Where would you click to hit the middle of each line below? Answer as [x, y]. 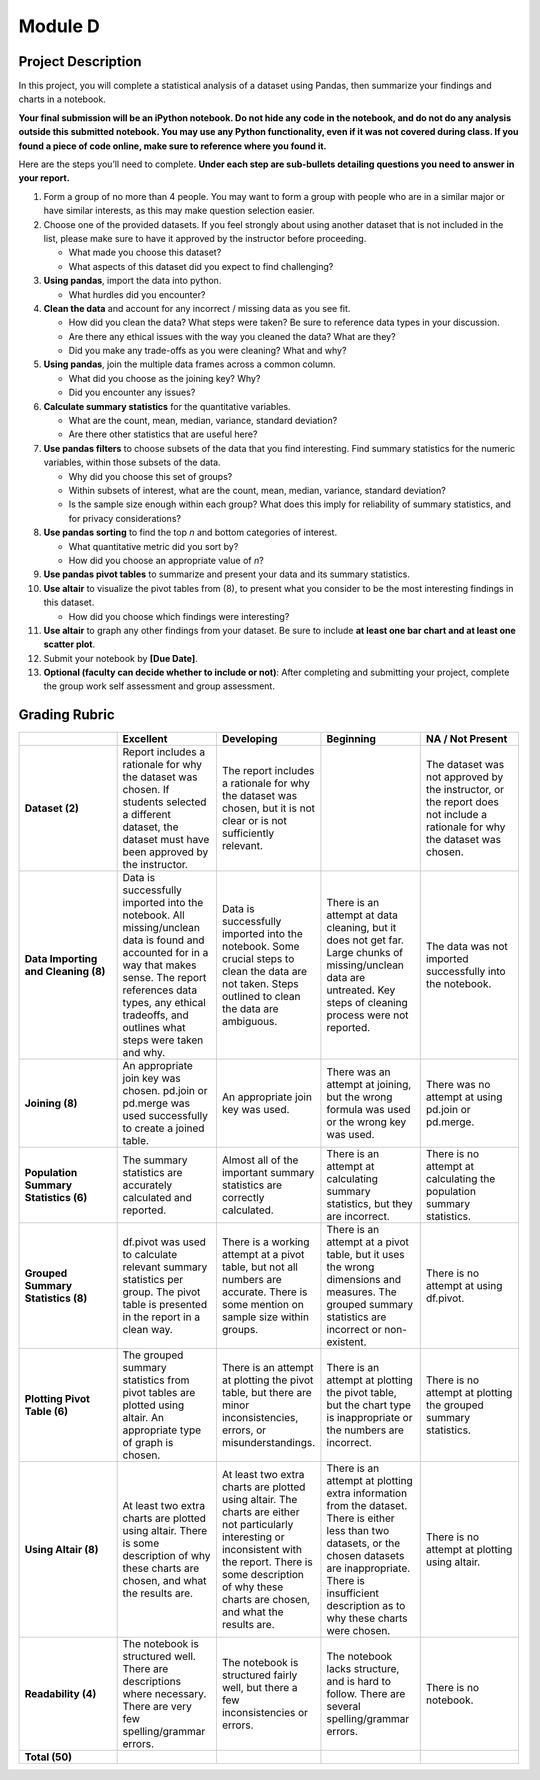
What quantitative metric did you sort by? [153, 546]
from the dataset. [367, 1506]
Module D [59, 26]
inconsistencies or [265, 1713]
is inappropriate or [369, 1418]
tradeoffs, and [155, 1015]
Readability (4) [60, 1694]
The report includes [268, 771]
